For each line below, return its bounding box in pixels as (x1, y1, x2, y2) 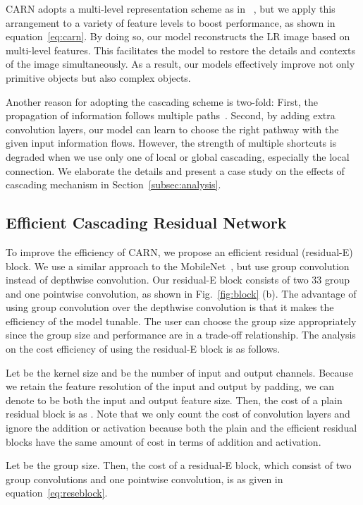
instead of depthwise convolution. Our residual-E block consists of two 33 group (6, 272, 350, 287)
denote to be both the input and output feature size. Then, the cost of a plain (6, 392, 343, 407)
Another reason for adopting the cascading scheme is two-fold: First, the (6, 94, 318, 109)
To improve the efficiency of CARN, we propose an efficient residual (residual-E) (6, 244, 353, 259)
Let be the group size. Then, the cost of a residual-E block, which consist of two (6, 458, 352, 473)
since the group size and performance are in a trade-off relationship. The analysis (6, 327, 356, 342)
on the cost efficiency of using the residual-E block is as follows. (6, 341, 281, 356)
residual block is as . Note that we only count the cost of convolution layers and (6, 406, 350, 421)
